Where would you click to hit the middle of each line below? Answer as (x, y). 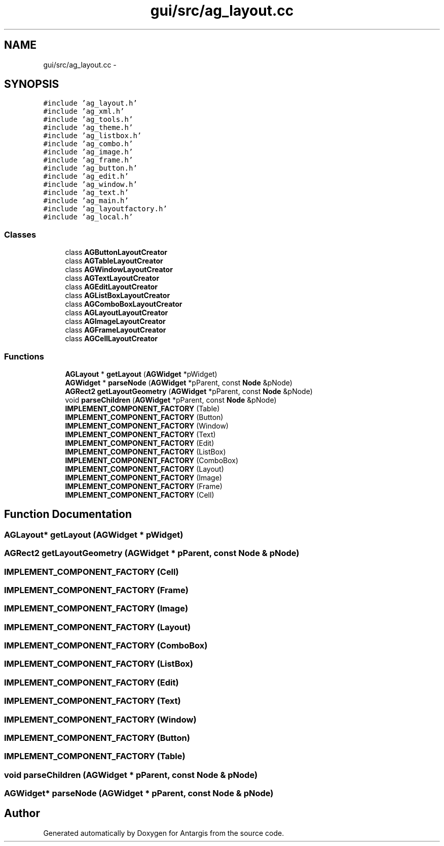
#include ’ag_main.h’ (86, 201)
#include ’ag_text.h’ (86, 193)
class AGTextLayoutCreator (112, 278)
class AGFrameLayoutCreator (116, 330)
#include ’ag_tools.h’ (88, 120)
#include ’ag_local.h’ (88, 217)
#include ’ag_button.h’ (90, 168)
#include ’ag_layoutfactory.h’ (105, 209)
